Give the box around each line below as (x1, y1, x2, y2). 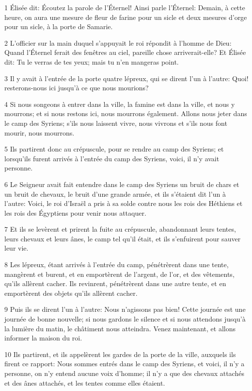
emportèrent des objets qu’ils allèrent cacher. (4, 288, 138, 298)
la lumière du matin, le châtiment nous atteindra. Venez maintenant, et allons (4, 323, 236, 333)
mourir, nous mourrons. (4, 127, 75, 137)
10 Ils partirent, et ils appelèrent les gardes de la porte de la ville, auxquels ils (4, 349, 236, 359)
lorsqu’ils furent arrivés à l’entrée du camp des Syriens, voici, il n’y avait (4, 153, 220, 163)
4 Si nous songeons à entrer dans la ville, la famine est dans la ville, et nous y (4, 99, 235, 109)
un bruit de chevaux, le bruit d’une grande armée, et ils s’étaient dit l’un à (4, 188, 226, 199)
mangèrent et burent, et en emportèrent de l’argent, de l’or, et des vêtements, (4, 269, 235, 279)
